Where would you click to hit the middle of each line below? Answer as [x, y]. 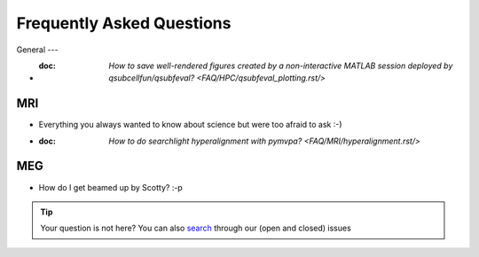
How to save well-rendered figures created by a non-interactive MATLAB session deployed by [281, 66]
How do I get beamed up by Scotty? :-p [111, 187]
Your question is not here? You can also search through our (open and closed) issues [196, 228]
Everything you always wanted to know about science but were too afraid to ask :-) [190, 125]
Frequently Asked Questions [124, 23]
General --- [37, 50]
